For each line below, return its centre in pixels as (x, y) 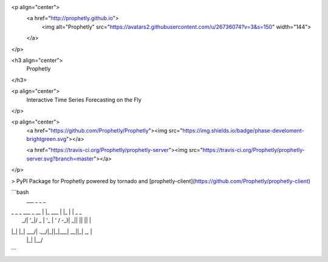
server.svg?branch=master (60, 159)
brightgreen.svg (46, 139)
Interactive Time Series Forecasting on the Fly (84, 100)
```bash (20, 192)
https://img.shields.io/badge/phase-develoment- (244, 130)
